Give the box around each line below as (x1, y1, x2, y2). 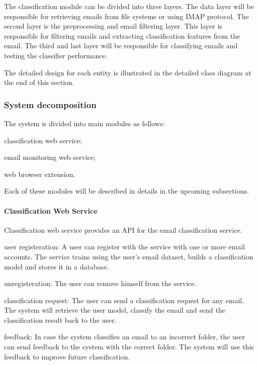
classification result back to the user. (4, 314, 117, 325)
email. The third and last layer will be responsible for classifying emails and (4, 40, 238, 51)
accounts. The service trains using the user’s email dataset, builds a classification (4, 251, 253, 261)
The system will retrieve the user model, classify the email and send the (4, 305, 225, 315)
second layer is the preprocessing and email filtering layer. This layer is (4, 21, 222, 31)
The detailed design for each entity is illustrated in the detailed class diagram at (4, 67, 251, 77)
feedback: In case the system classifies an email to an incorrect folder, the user (4, 331, 245, 342)
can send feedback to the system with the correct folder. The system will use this (4, 341, 254, 352)
